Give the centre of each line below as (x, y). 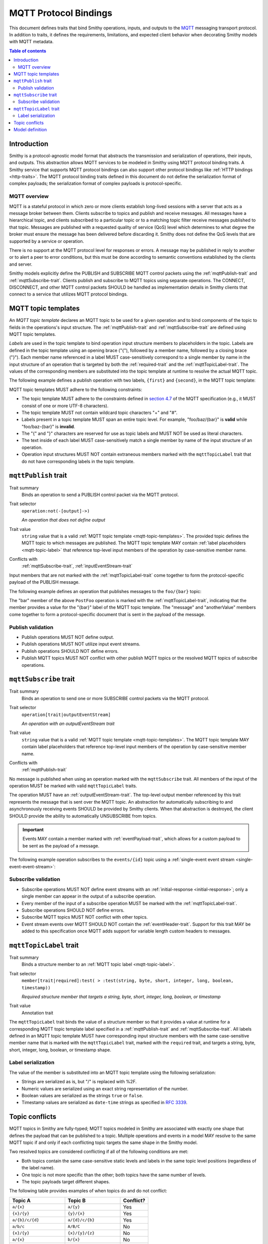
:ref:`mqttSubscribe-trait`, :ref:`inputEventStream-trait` (77, 566)
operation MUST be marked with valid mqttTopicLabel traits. (73, 786)
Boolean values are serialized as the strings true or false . (82, 1095)
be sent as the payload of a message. (61, 845)
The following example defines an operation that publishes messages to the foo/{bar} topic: (105, 591)
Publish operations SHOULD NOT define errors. (70, 651)
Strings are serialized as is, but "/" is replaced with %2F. (79, 1082)
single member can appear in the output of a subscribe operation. (89, 896)
